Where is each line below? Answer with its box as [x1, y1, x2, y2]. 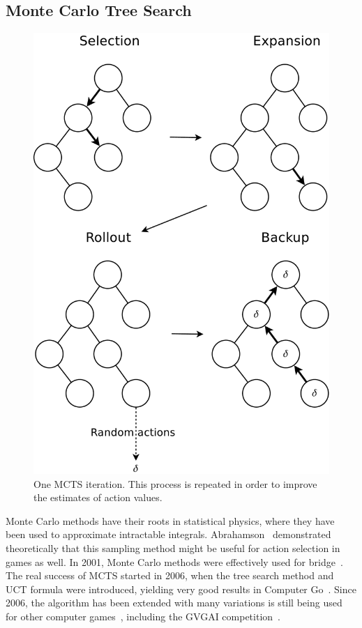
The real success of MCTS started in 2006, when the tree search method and [6, 568, 334, 583]
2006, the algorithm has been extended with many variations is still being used [6, 595, 342, 610]
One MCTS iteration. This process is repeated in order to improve [33, 476, 317, 491]
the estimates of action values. [33, 490, 163, 505]
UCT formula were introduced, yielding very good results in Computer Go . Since [6, 581, 356, 596]
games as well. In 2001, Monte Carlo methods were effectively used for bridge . [6, 554, 343, 569]
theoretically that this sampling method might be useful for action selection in [6, 541, 340, 556]
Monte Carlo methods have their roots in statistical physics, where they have [6, 513, 335, 528]
